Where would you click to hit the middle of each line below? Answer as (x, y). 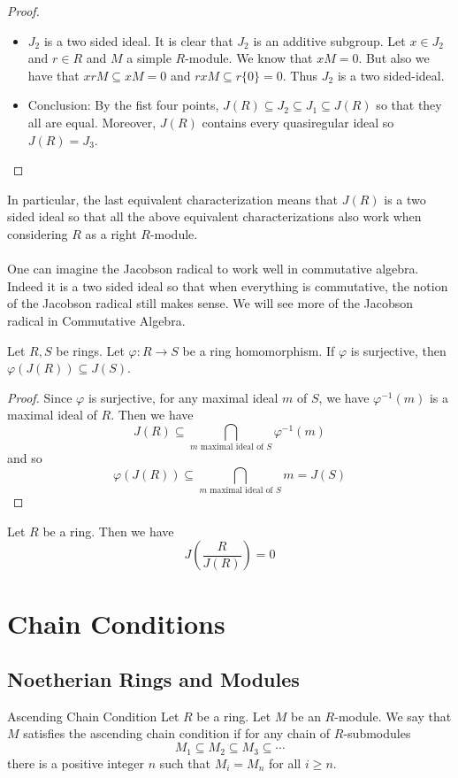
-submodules (377, 733)
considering (38, 233)
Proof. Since (40, 397)
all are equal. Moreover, (92, 122)
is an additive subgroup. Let (329, 40)
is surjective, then (398, 350)
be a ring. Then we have (108, 531)
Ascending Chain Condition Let (93, 716)
